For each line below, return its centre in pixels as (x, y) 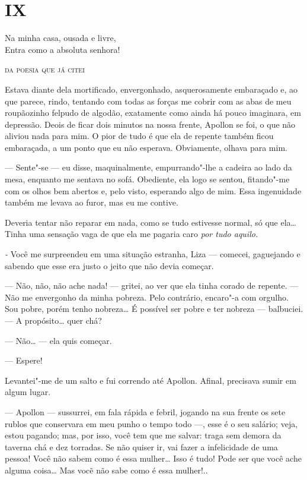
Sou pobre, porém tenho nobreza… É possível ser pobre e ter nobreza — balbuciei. (154, 309)
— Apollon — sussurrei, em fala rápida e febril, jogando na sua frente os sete (145, 411)
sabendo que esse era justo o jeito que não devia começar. (109, 265)
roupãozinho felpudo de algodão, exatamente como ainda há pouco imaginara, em (153, 113)
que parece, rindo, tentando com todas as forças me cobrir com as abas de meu (148, 101)
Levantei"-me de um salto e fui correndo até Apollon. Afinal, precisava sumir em (151, 380)
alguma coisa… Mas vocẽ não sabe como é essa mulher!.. (106, 470)
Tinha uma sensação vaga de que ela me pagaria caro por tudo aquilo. (132, 234)
